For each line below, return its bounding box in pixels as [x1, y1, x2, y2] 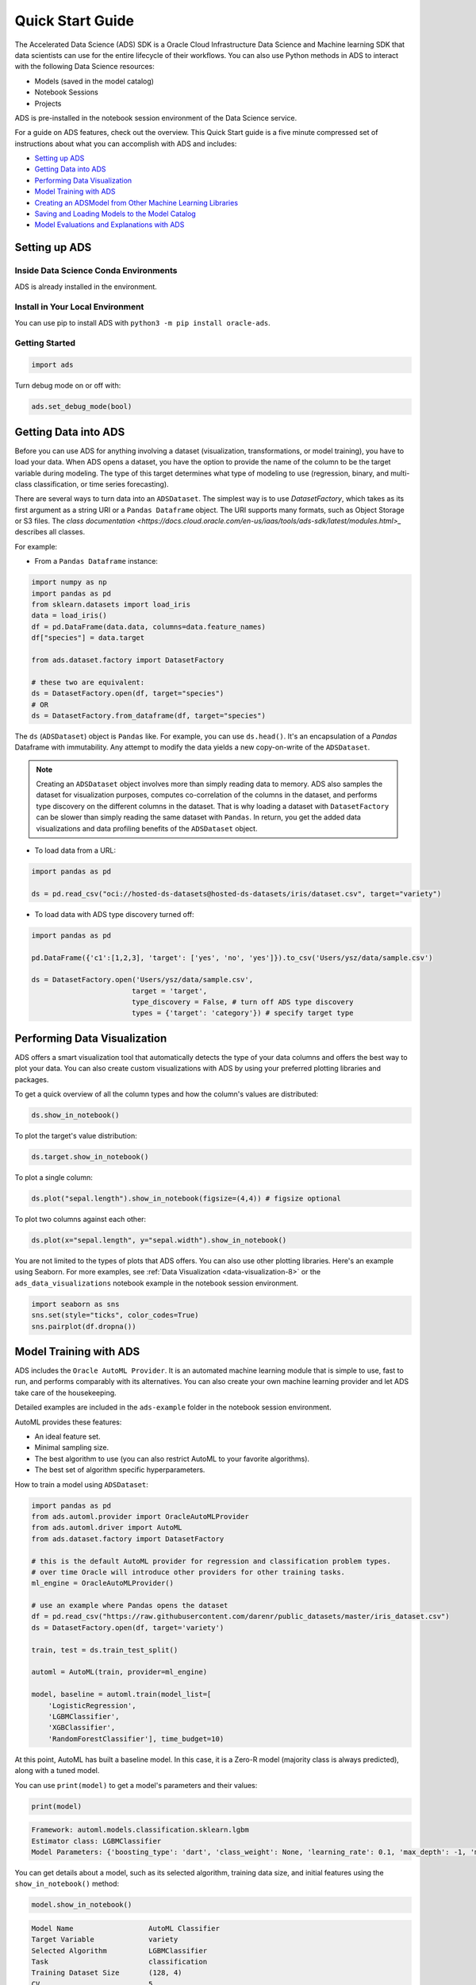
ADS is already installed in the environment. [14, 282, 158, 291]
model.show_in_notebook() [31, 1900, 132, 1910]
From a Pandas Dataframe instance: [34, 557, 159, 566]
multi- [390, 468, 410, 478]
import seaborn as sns [31, 1299, 120, 1309]
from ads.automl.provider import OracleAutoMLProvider [31, 1512, 249, 1521]
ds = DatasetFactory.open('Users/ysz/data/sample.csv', [31, 975, 254, 985]
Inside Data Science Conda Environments [14, 265, 178, 276]
